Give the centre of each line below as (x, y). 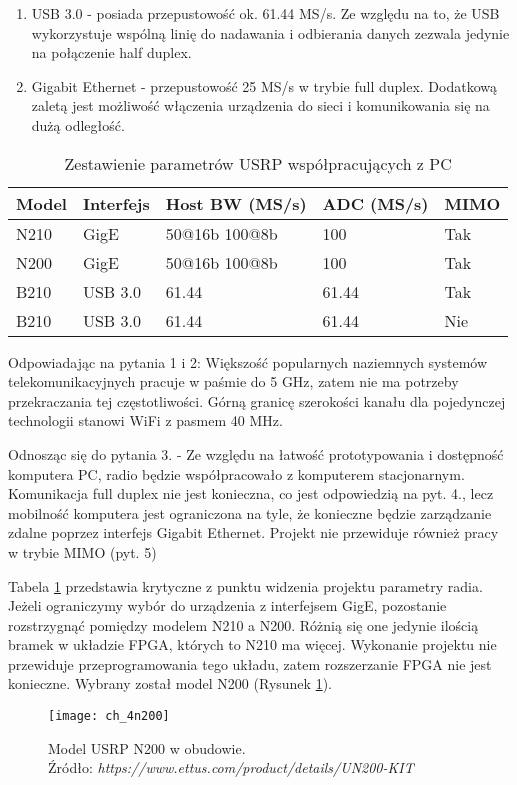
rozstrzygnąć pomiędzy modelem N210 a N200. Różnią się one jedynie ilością (243, 624)
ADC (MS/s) (375, 203)
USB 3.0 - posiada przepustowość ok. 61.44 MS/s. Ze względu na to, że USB (265, 13)
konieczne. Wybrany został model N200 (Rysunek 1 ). (170, 683)
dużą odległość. (78, 124)
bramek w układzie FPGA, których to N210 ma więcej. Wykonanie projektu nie (252, 644)
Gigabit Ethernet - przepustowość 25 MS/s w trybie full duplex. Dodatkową (264, 85)
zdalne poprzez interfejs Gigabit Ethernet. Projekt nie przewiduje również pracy (253, 532)
